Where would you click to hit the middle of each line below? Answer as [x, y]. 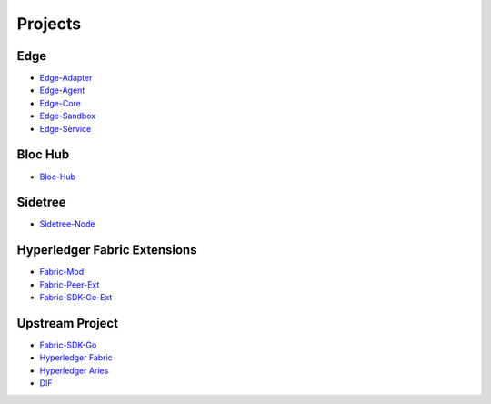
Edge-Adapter [66, 78]
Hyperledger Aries [74, 370]
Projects [49, 24]
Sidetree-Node [67, 224]
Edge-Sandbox [68, 116]
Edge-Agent [62, 90]
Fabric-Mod [62, 272]
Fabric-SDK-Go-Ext [76, 298]
